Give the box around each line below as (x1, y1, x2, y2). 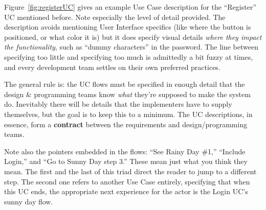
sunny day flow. (4, 196, 53, 206)
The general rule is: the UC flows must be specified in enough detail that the (4, 79, 245, 89)
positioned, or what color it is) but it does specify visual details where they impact (4, 31, 262, 42)
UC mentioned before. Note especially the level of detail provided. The (4, 11, 226, 22)
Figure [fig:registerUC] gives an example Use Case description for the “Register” (4, 2, 257, 12)
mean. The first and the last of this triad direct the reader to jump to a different (4, 166, 257, 176)
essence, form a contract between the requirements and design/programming (4, 119, 248, 129)
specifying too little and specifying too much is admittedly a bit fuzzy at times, (4, 51, 253, 62)
